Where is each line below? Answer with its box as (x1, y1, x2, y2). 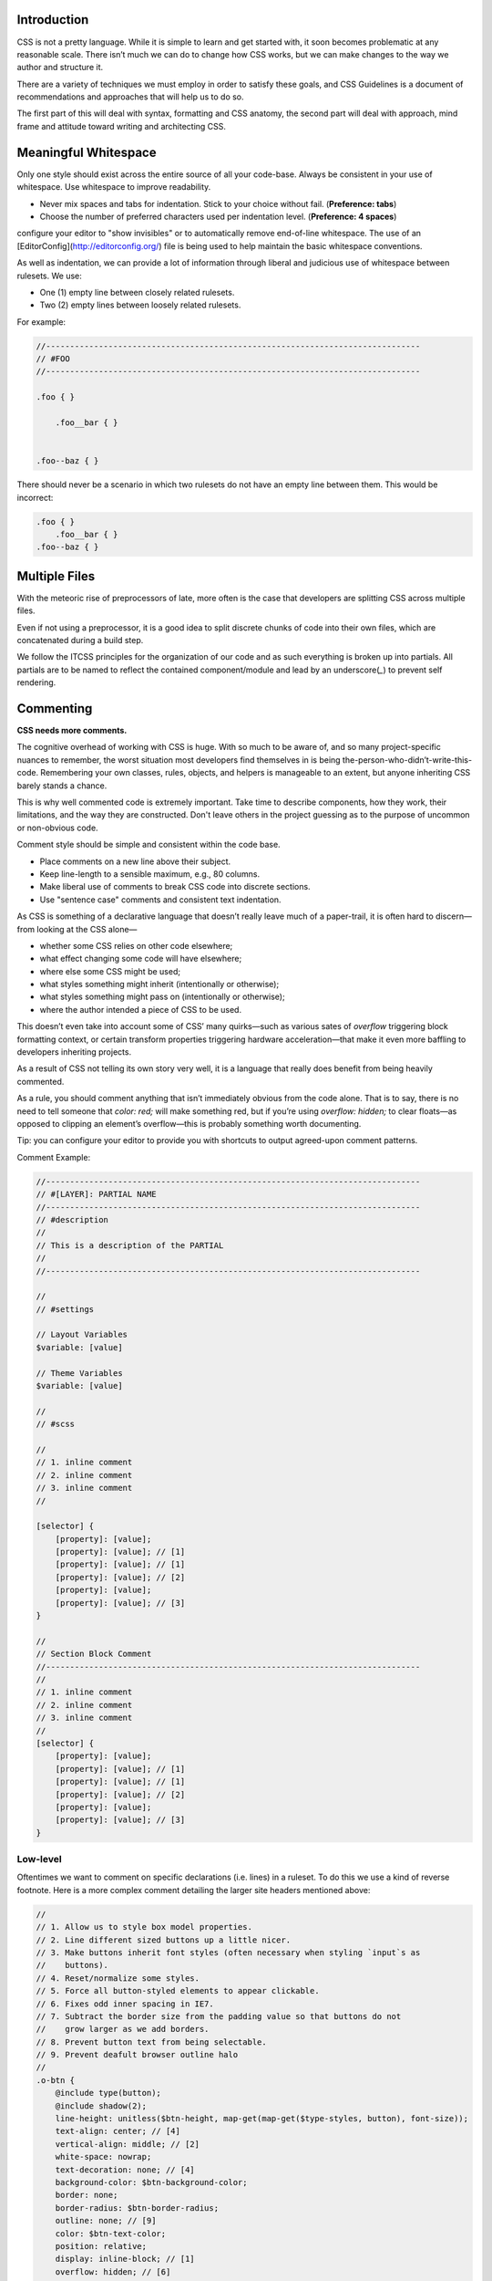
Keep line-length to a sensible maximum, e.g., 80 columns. (39, 868, 260, 880)
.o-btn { (36, 2075, 76, 2085)
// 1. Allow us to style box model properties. (36, 1922, 252, 1932)
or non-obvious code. (16, 822, 99, 833)
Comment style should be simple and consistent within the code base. (16, 839, 282, 850)
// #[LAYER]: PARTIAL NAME (36, 1189, 157, 1200)
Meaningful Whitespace (16, 144, 157, 160)
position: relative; (55, 2241, 148, 2251)
